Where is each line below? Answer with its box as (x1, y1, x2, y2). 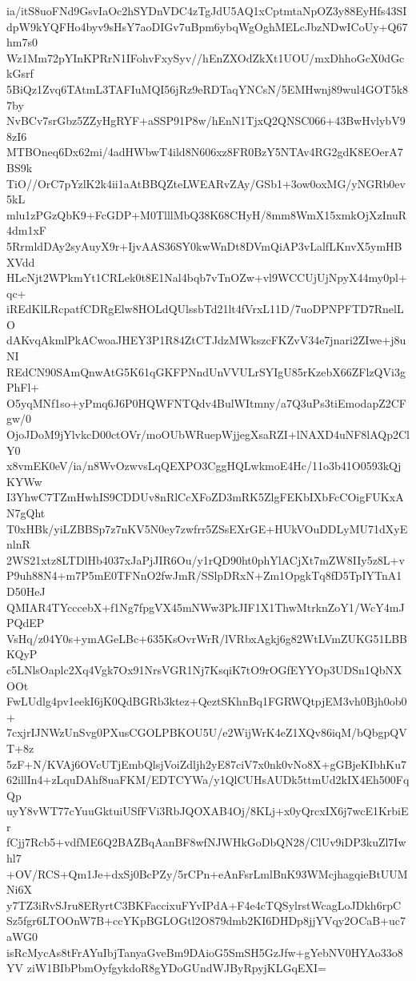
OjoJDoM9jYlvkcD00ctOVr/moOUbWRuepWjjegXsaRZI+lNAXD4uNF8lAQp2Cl (6, 426, 410, 443)
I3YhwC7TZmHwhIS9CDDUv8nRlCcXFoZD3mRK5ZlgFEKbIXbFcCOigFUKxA (6, 488, 404, 505)
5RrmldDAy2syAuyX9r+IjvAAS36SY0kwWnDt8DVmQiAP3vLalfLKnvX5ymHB (6, 237, 402, 254)
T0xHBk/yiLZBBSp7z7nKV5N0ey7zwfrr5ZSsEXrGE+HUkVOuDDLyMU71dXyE (6, 520, 408, 537)
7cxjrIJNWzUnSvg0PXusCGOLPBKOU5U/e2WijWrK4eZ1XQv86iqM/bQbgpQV (6, 724, 407, 741)
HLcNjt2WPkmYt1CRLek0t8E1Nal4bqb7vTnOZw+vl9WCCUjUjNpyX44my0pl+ (6, 269, 407, 286)
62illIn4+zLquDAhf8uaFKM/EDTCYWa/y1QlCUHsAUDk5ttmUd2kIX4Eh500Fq (6, 771, 410, 788)
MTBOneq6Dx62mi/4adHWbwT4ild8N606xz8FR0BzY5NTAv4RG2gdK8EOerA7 (6, 143, 403, 160)
